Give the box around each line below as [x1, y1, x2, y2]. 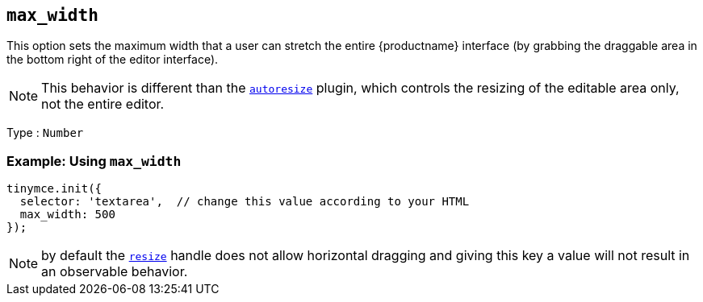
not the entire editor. [41, 96, 165, 113]
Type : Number [6, 126, 84, 140]
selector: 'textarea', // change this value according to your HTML [19, 195, 470, 209]
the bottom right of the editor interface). [6, 52, 219, 67]
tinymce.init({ [6, 182, 103, 196]
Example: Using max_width [6, 152, 182, 169]
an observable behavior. [41, 263, 188, 280]
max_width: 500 [19, 208, 115, 221]
